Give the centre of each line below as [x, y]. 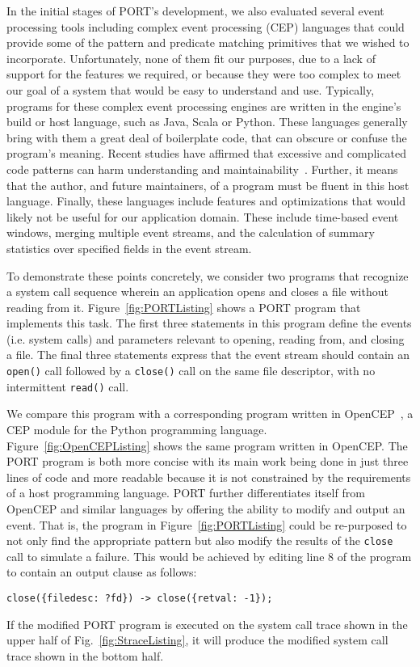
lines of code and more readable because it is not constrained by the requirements [209, 477]
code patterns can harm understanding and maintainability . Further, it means [202, 169]
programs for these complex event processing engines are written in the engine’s [204, 106]
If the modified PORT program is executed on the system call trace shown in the [207, 624]
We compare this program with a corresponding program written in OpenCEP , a [210, 414]
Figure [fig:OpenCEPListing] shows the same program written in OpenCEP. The [207, 445]
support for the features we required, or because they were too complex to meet [204, 74]
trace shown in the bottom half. [85, 655]
